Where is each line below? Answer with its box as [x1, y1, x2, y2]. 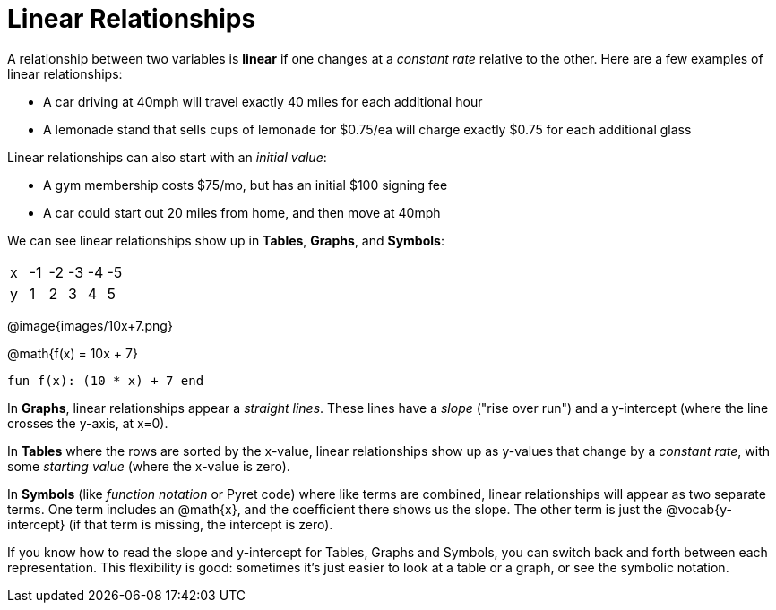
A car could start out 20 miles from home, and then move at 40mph [43, 204, 441, 220]
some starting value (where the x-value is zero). [7, 458, 290, 474]
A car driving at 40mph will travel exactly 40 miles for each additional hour [43, 93, 483, 109]
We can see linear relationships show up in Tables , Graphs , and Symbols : [7, 232, 444, 248]
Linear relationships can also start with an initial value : [7, 149, 327, 165]
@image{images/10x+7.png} [7, 317, 173, 333]
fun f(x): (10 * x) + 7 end [7, 373, 204, 388]
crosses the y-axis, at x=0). [7, 415, 168, 431]
